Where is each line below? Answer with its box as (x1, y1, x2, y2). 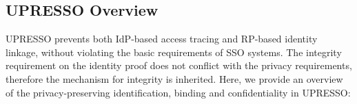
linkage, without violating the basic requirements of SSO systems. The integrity (6, 44, 342, 59)
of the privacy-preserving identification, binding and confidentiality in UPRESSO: (6, 85, 351, 99)
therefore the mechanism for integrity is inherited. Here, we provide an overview (6, 71, 343, 86)
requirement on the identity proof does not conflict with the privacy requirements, (6, 58, 352, 73)
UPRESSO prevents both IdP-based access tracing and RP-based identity (6, 31, 318, 46)
